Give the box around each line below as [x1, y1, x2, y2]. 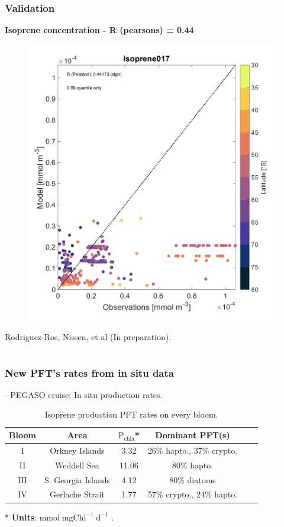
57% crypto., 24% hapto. [147, 488, 238, 500]
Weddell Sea [55, 458, 99, 471]
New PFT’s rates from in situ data [5, 365, 174, 380]
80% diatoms [169, 473, 216, 486]
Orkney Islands [50, 444, 105, 456]
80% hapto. [172, 458, 214, 471]
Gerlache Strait [49, 488, 105, 500]
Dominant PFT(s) [155, 429, 230, 441]
